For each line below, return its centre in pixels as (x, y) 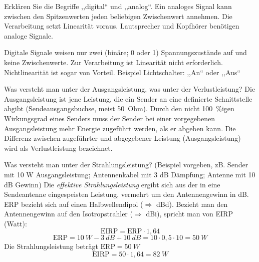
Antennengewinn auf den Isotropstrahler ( (68, 214)
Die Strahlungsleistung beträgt (51, 246)
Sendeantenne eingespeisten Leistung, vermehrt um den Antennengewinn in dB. (126, 194)
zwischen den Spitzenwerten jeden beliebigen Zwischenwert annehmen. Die (118, 16)
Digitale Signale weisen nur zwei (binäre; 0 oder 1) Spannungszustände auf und (125, 52)
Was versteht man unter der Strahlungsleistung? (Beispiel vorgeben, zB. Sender (126, 165)
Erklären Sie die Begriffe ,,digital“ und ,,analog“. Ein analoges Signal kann (118, 6)
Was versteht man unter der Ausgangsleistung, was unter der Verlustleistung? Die (130, 89)
